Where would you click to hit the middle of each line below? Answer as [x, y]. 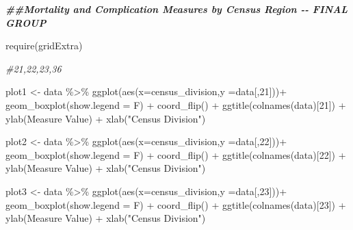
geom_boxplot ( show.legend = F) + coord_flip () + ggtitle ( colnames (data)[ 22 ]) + [176, 154]
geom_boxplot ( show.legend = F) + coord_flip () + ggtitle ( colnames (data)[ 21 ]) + [176, 104]
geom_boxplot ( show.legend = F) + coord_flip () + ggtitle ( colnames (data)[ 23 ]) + [176, 204]
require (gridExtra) [44, 46]
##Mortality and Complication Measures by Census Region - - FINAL [177, 9]
